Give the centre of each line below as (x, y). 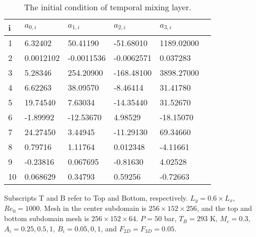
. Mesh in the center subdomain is (93, 208)
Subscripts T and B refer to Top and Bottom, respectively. (96, 198)
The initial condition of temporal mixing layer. (108, 7)
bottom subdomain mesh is (47, 218)
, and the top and (224, 208)
